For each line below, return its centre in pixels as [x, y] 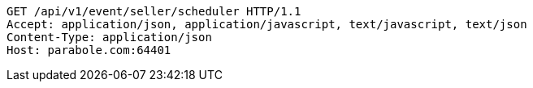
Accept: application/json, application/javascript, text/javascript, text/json [267, 24]
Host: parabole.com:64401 [89, 50]
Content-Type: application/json [109, 37]
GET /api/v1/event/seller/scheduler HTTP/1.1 [154, 11]
